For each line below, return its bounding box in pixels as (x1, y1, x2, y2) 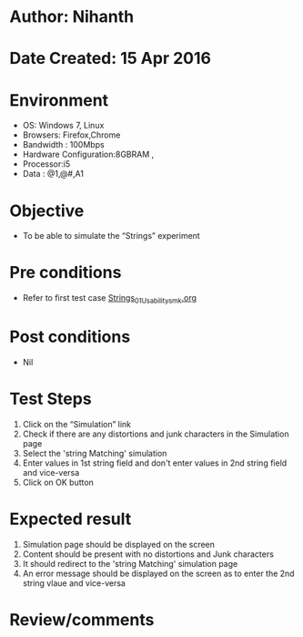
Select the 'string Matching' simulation (22, 447, 167, 458)
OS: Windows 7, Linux (22, 120, 105, 131)
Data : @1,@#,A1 (22, 169, 85, 180)
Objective (9, 200, 85, 221)
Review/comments (9, 609, 155, 630)
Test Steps (9, 389, 93, 409)
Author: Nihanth (9, 6, 135, 27)
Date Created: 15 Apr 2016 (9, 48, 212, 69)
